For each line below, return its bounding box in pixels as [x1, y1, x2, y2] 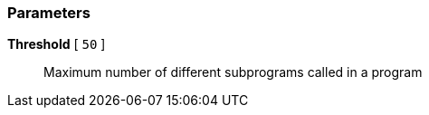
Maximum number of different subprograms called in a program [43, 64, 423, 81]
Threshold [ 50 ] [7, 36, 106, 53]
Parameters [7, 4, 91, 22]
